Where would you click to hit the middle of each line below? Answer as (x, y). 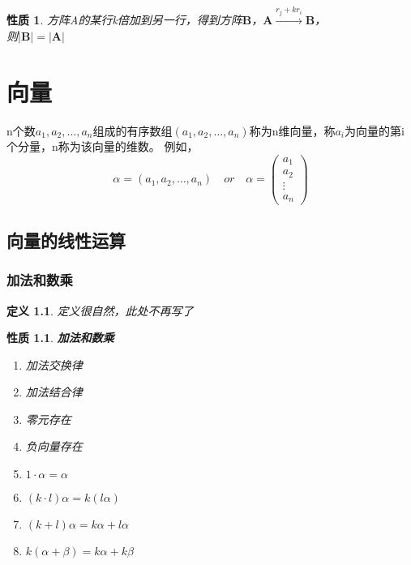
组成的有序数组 (133, 130)
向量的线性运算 (66, 240)
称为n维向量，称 (292, 130)
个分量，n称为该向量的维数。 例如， (103, 146)
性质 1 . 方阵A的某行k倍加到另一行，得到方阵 (124, 20)
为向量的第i (375, 130)
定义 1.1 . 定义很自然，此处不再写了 (100, 310)
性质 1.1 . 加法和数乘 (60, 338)
